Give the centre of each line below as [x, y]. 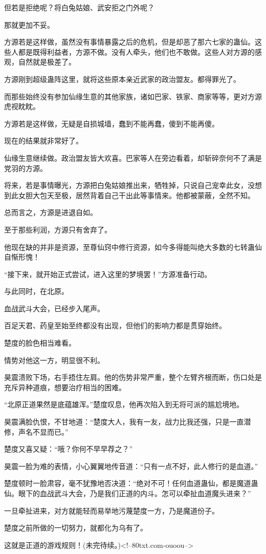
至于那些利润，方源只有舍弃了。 [58, 229]
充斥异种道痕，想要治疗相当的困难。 [65, 387]
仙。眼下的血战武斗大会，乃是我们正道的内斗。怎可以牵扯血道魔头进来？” [128, 493]
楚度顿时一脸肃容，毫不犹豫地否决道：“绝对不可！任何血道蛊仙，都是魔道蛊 [131, 483]
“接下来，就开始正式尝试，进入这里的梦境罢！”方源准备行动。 [108, 274]
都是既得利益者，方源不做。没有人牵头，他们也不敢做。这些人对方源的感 [140, 51]
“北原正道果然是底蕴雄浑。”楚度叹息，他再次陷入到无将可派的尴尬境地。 [124, 404]
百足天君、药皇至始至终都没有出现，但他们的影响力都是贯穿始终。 [115, 325]
